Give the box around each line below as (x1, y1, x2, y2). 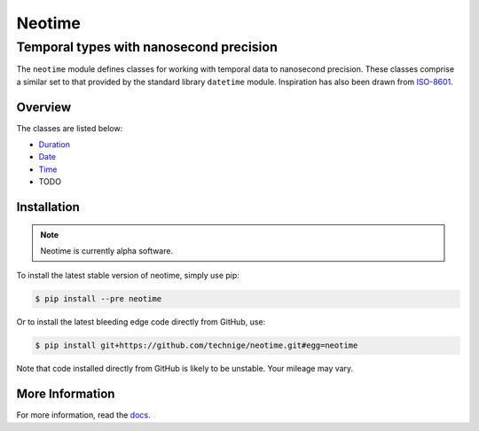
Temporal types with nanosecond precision (16, 39, 279, 55)
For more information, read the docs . (16, 410, 151, 420)
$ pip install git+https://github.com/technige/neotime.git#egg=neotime (35, 341, 358, 350)
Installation (16, 200, 80, 215)
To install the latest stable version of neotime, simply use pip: (16, 270, 239, 281)
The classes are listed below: (16, 122, 123, 133)
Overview (16, 99, 72, 114)
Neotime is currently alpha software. (40, 246, 173, 256)
